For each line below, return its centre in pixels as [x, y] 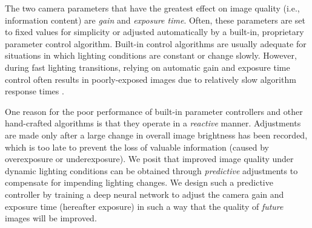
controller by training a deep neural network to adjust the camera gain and [144, 194]
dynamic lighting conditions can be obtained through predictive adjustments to [151, 170]
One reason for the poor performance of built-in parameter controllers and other [154, 111]
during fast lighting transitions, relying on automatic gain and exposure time [148, 67]
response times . [35, 91]
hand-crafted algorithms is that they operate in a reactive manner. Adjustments [153, 123]
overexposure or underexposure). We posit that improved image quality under [149, 159]
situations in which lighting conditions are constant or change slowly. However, [151, 55]
